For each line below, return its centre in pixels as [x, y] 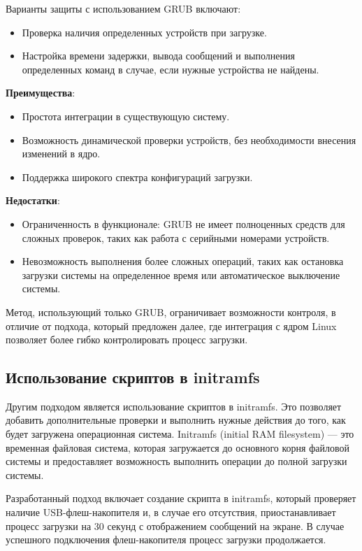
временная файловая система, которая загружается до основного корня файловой [178, 447]
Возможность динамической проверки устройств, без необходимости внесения [189, 139]
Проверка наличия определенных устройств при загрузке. [144, 32]
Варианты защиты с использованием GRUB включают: [123, 8]
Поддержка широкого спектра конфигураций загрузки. [137, 177]
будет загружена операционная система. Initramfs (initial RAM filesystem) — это [180, 434]
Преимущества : [41, 93]
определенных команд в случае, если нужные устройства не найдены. [171, 69]
